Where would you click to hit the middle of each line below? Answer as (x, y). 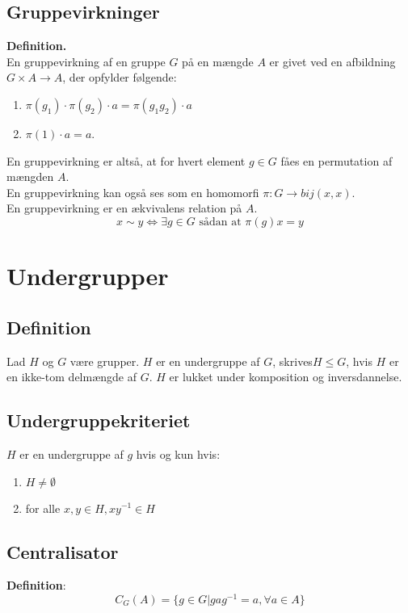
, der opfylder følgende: (120, 77)
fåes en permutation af (336, 160)
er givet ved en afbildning (332, 61)
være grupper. (105, 361)
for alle (43, 508)
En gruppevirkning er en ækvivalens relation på (124, 208)
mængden (30, 176)
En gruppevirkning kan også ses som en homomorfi (133, 192)
